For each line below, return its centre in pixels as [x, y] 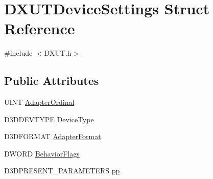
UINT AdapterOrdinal [39, 102]
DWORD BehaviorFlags [42, 153]
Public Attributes [52, 81]
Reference [40, 28]
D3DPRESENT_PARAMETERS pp [62, 171]
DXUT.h [58, 53]
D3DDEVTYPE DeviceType [49, 119]
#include [18, 53]
